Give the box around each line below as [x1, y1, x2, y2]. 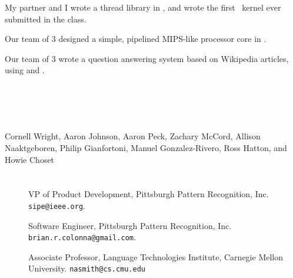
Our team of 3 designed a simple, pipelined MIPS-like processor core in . [5, 32, 267, 45]
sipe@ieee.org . [28, 199, 85, 211]
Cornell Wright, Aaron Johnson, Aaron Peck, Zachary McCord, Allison [5, 130, 261, 142]
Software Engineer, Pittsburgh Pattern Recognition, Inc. [28, 219, 232, 231]
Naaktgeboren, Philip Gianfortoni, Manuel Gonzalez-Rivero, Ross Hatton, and [5, 141, 287, 153]
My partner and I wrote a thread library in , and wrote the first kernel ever [5, 1, 281, 13]
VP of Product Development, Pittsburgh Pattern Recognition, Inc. [28, 188, 269, 200]
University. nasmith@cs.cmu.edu [28, 262, 145, 274]
